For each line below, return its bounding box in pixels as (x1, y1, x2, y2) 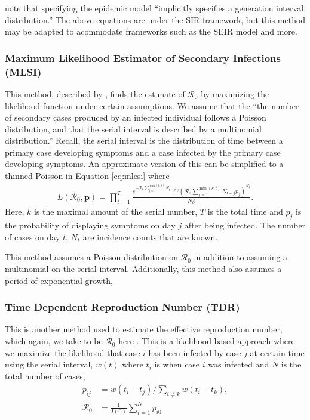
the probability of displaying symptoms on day (5, 219, 176, 231)
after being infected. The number (184, 219, 306, 231)
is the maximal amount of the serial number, (33, 205, 198, 218)
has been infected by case (148, 346, 241, 359)
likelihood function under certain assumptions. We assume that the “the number (5, 99, 299, 112)
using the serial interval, (5, 358, 93, 370)
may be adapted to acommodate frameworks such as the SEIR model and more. (5, 25, 297, 38)
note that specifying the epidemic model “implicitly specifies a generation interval (5, 2, 304, 14)
